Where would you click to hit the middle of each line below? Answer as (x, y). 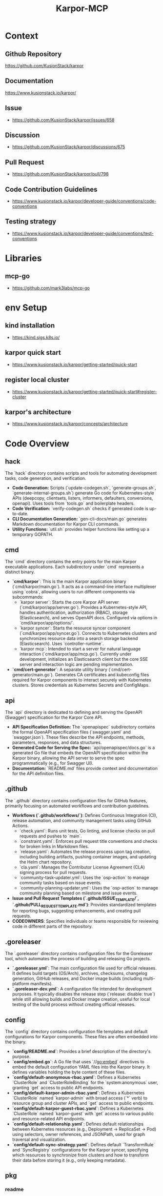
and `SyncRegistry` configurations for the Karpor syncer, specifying (80, 1150)
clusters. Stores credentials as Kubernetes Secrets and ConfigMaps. (81, 685)
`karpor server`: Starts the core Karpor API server (69, 602)
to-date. (20, 514)
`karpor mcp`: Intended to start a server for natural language (80, 649)
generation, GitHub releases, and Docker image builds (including (77, 978)
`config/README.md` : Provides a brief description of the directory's (81, 1051)
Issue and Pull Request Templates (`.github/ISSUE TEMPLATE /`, (75, 899)
